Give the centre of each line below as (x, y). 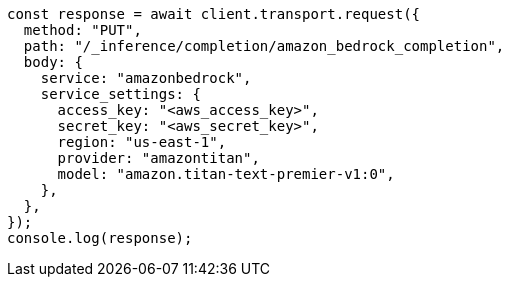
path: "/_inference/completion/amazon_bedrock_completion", (264, 46)
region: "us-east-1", (142, 142)
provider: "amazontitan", (158, 158)
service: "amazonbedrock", (146, 78)
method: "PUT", (82, 30)
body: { (53, 62)
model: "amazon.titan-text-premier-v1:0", (226, 174)
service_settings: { (120, 94)
